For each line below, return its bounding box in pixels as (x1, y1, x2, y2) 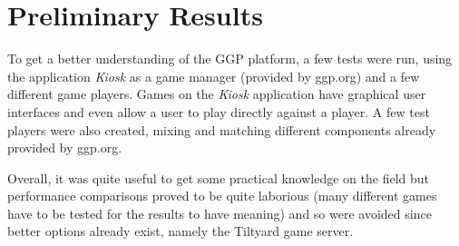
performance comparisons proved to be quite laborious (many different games (7, 186, 437, 205)
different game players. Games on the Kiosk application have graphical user (7, 84, 426, 103)
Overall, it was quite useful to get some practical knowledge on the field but (7, 168, 430, 187)
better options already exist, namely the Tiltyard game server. (7, 221, 354, 241)
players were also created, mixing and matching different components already (7, 120, 436, 139)
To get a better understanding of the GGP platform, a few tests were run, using (7, 49, 453, 68)
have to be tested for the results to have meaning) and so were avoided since (7, 203, 432, 222)
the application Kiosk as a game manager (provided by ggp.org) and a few (7, 66, 420, 85)
